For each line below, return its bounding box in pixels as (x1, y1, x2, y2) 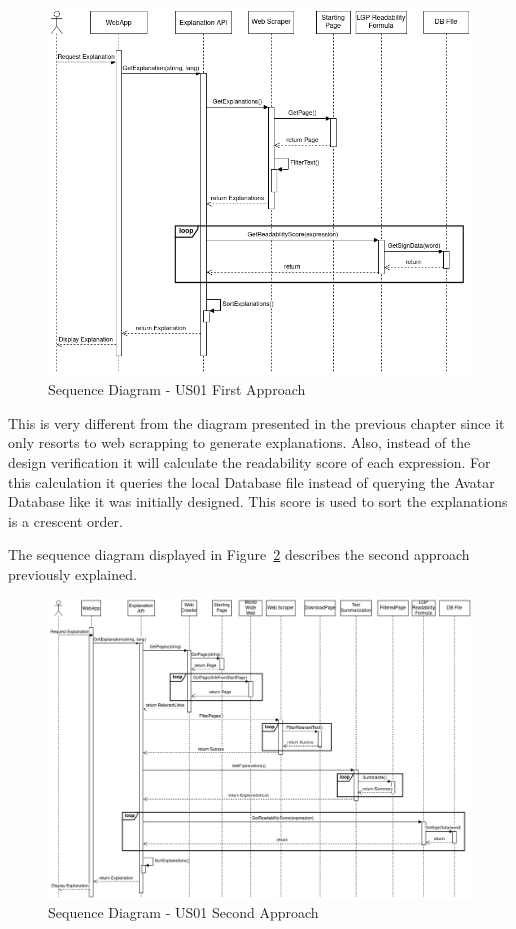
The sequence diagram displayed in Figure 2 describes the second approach (8, 544, 470, 565)
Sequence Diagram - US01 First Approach (48, 379, 306, 400)
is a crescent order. (8, 510, 123, 531)
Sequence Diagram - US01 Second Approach (48, 902, 319, 923)
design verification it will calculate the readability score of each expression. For (8, 451, 491, 472)
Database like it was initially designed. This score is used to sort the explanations (8, 491, 508, 512)
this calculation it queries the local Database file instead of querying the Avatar (8, 471, 495, 492)
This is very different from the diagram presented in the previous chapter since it (8, 412, 505, 433)
